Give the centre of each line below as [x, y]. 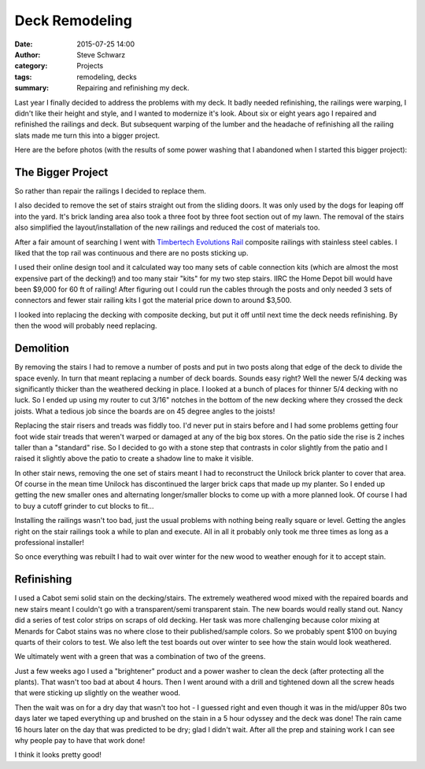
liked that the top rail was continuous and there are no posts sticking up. [131, 252]
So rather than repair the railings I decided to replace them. [110, 191]
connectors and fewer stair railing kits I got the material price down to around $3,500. [153, 300]
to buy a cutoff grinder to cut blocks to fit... [84, 506]
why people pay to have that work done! [80, 741]
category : [31, 66]
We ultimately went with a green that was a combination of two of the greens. [140, 657]
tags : [23, 77]
